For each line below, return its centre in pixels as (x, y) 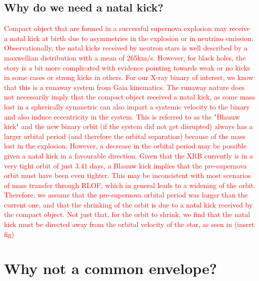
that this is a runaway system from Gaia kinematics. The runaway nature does (125, 87)
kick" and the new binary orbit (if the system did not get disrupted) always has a (129, 126)
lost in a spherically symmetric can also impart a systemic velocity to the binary (127, 106)
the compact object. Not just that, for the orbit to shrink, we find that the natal (127, 214)
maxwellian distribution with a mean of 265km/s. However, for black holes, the (125, 57)
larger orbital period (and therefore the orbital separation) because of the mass (125, 136)
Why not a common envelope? (111, 268)
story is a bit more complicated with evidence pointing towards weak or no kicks (127, 67)
